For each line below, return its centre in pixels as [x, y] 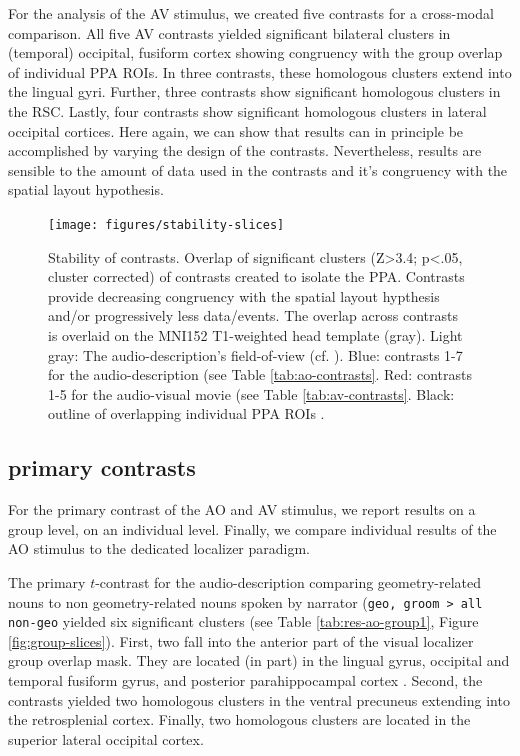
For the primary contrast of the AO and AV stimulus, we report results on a [242, 509]
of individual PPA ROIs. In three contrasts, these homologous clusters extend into [260, 71]
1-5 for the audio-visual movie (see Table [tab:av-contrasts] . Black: [251, 393]
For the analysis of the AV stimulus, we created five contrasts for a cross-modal [251, 13]
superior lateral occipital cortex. [106, 738]
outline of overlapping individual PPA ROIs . [186, 413]
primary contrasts [102, 467]
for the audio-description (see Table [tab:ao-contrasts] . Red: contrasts [260, 374]
